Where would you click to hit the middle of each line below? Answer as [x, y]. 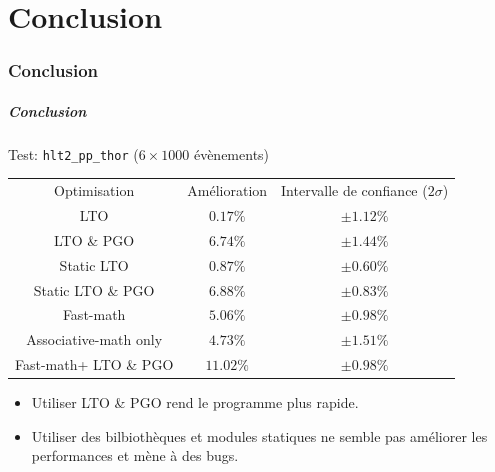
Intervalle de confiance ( [354, 190]
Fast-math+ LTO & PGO [94, 364]
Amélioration [227, 190]
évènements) [231, 153]
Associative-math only [94, 339]
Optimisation [94, 190]
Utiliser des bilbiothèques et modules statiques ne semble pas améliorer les [259, 435]
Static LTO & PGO [94, 289]
